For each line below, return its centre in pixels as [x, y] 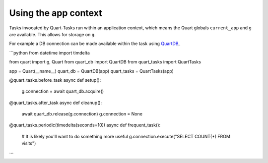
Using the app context [56, 13]
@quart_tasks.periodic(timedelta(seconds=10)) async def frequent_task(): [85, 125]
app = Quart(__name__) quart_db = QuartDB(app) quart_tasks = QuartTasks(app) [91, 71]
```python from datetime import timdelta [50, 53]
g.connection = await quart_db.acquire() [63, 91]
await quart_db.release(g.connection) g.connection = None [82, 114]
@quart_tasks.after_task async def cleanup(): [56, 103]
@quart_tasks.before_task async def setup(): [55, 80]
